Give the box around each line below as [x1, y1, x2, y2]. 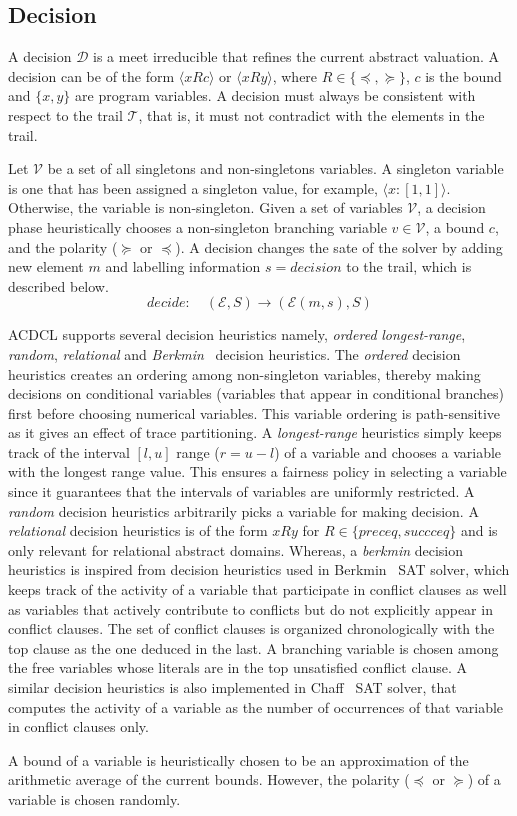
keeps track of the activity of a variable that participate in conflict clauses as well [8, 579, 507, 600]
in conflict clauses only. [8, 716, 149, 737]
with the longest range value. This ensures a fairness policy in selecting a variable [8, 461, 507, 482]
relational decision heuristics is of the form [8, 520, 268, 541]
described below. [8, 275, 109, 296]
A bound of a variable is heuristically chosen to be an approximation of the [8, 749, 469, 770]
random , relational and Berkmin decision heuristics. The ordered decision [8, 343, 461, 364]
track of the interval [8, 441, 130, 462]
